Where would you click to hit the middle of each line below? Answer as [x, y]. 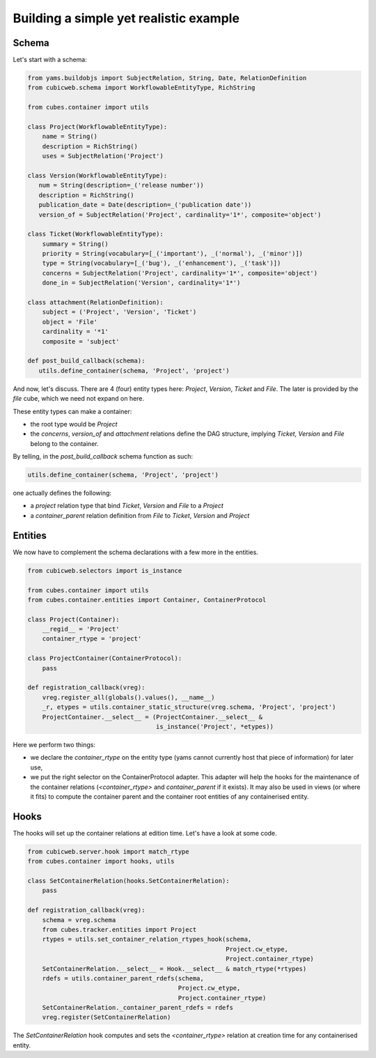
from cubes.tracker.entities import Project [119, 929]
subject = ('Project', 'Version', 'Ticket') [119, 312]
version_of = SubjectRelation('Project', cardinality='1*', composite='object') [180, 215]
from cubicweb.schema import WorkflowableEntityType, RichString [141, 88]
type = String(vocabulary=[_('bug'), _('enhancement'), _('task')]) [162, 263]
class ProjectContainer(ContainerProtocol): [105, 658]
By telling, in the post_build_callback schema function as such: [103, 457]
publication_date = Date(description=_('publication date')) [145, 205]
